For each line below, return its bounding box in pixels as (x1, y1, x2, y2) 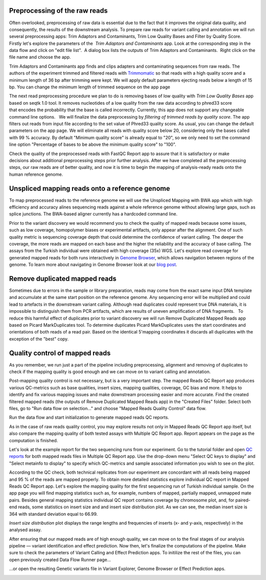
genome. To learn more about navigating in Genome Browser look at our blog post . (9, 262, 177, 268)
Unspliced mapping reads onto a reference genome (9, 184, 170, 193)
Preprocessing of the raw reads (9, 6, 108, 15)
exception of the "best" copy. (9, 336, 69, 342)
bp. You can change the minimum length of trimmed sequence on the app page (9, 84, 170, 90)
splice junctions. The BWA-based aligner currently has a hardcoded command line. (9, 211, 178, 217)
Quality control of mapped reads (9, 349, 111, 357)
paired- (235, 497, 251, 503)
